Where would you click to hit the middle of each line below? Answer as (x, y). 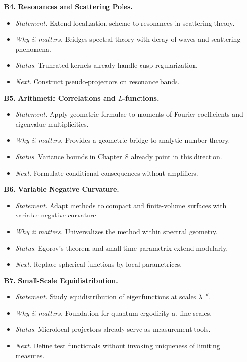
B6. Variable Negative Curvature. (62, 189)
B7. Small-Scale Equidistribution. (61, 280)
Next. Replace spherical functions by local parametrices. (99, 264)
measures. (30, 355)
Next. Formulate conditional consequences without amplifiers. (107, 172)
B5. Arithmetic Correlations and (60, 98)
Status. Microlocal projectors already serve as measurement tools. (113, 329)
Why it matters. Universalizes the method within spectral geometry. (116, 231)
